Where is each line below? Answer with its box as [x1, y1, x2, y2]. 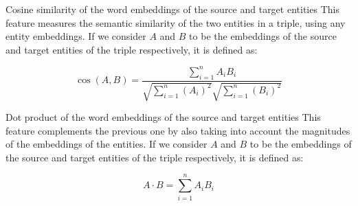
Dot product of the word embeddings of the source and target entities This [5, 110, 321, 124]
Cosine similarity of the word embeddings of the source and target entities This [5, 2, 339, 16]
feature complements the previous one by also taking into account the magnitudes [5, 123, 350, 137]
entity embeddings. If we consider [5, 29, 146, 43]
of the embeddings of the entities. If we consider [5, 137, 208, 151]
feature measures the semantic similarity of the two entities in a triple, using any [5, 15, 346, 30]
